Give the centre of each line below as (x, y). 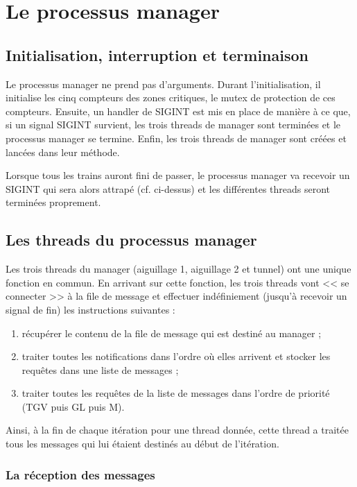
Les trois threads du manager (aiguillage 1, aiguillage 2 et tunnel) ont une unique (178, 269)
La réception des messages (80, 474)
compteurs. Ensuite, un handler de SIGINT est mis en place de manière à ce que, (178, 111)
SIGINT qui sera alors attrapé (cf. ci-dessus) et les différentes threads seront (168, 188)
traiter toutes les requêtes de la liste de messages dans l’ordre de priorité (176, 393)
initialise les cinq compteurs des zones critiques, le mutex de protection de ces (171, 97)
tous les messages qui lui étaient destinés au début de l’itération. (142, 444)
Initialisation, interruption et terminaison (157, 54)
